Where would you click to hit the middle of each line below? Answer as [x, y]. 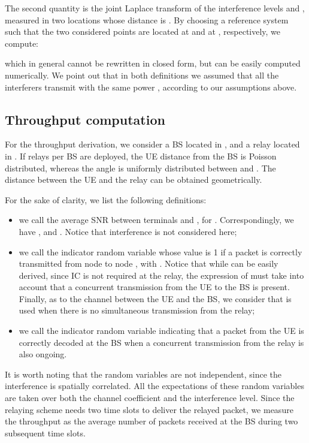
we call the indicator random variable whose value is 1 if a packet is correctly [160, 251]
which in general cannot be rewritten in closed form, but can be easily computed [153, 63]
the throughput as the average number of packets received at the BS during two [152, 421]
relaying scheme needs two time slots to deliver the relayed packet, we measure [149, 409]
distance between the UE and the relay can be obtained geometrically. [134, 180]
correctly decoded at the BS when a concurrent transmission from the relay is [161, 342]
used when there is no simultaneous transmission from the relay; [137, 310]
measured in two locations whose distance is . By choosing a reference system [147, 19]
